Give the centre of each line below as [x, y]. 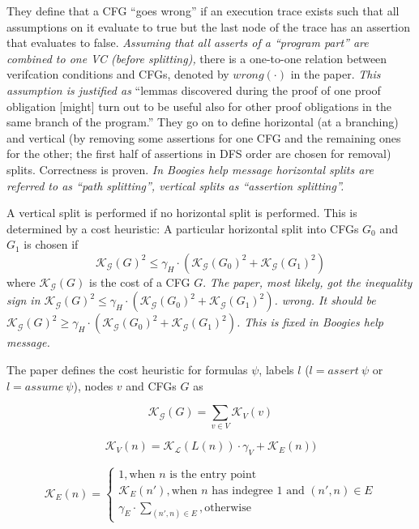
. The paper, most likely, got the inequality [308, 282]
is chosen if [51, 244]
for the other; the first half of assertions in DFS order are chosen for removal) [199, 154]
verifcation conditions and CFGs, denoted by [118, 74]
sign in [24, 300]
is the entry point [213, 474]
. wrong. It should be [325, 300]
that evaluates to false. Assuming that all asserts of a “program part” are [188, 43]
